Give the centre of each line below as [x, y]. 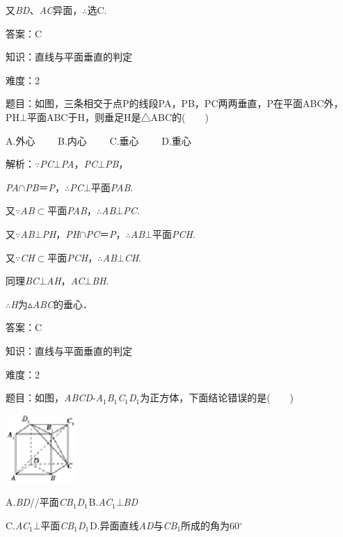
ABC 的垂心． [62, 304]
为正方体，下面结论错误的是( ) [217, 398]
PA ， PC [79, 164]
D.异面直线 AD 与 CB [133, 525]
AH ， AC [65, 281]
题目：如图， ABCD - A [54, 398]
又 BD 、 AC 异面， [44, 10]
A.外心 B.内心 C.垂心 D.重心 [98, 140]
